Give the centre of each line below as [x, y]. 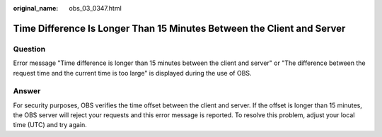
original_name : [36, 8]
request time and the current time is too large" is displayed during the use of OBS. [132, 73]
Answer [27, 91]
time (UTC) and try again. [50, 125]
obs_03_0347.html [95, 8]
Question [29, 49]
